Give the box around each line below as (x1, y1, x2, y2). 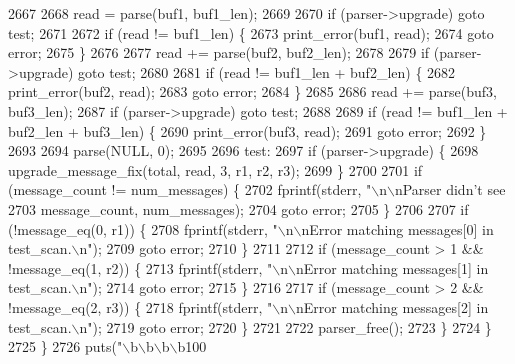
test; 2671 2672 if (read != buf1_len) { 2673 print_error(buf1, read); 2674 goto (8, 22, 494, 43)
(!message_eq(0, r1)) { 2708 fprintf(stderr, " (8, 218, 278, 239)
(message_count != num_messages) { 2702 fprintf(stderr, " (8, 179, 372, 200)
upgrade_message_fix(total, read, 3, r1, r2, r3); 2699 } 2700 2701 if (8, 159, 423, 180)
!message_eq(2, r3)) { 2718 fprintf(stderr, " (8, 296, 273, 317)
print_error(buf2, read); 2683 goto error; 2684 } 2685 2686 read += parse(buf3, (8, 81, 497, 102)
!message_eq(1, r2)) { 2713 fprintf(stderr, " (8, 257, 273, 278)
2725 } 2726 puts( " (8, 336, 123, 357)
